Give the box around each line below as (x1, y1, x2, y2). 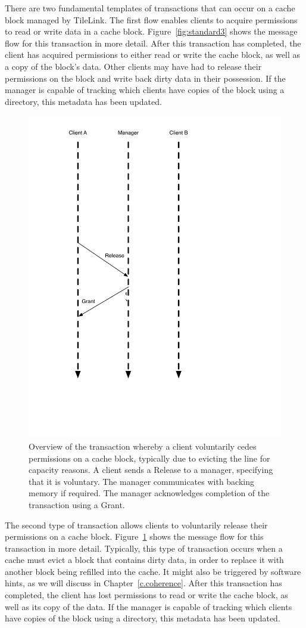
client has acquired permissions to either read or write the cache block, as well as (5, 48, 301, 61)
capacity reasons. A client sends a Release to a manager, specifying (29, 463, 273, 476)
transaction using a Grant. (29, 498, 125, 511)
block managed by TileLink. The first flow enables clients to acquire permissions (5, 13, 298, 26)
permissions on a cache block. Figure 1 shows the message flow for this (5, 530, 264, 543)
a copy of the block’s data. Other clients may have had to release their (5, 60, 262, 72)
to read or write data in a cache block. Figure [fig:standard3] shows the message (5, 25, 298, 38)
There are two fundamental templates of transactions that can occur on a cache (5, 2, 295, 14)
